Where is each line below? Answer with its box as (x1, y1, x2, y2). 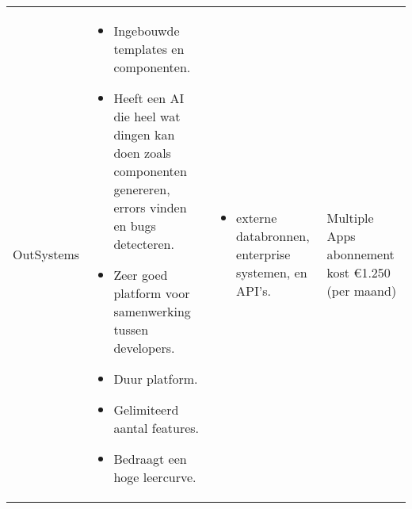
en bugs (113, 216, 156, 235)
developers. (113, 339, 175, 357)
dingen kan (113, 125, 175, 144)
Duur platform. (113, 369, 198, 388)
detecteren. (113, 235, 174, 253)
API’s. (236, 281, 271, 300)
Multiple (326, 208, 374, 227)
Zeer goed (113, 266, 168, 284)
